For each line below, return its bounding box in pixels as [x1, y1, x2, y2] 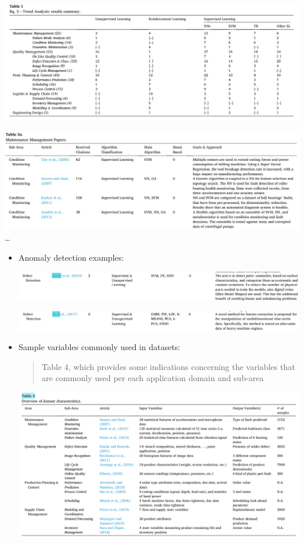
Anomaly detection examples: [18, 251, 124, 263]
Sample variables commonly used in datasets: [18, 341, 181, 353]
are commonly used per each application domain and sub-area [42, 372, 264, 384]
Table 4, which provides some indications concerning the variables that [42, 360, 295, 372]
